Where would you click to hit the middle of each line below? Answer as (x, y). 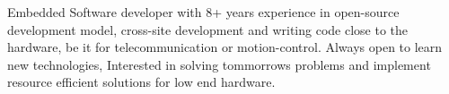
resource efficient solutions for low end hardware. (141, 82)
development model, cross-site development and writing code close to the (207, 29)
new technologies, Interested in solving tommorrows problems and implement (219, 64)
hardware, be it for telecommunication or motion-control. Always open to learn (225, 47)
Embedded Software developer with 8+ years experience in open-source (203, 12)
